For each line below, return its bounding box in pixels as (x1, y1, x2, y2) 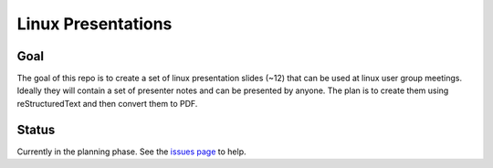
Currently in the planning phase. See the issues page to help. (16, 146, 246, 157)
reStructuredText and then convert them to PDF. (16, 98, 198, 109)
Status (16, 121, 56, 137)
